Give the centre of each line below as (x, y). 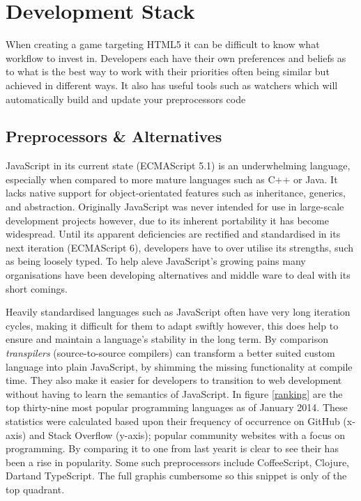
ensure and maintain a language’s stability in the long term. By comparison (167, 339)
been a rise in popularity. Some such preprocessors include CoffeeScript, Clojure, (178, 462)
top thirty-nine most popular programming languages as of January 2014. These (177, 407)
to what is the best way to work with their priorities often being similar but (168, 71)
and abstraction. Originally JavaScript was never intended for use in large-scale (175, 207)
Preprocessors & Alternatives (114, 136)
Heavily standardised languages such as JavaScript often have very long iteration (178, 312)
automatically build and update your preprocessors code (126, 99)
